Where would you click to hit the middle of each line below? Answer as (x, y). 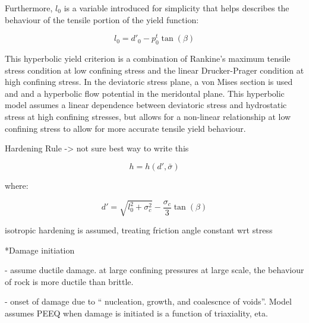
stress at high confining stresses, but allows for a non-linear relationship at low (148, 117)
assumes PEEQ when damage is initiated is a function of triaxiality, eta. (136, 313)
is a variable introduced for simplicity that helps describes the (176, 8)
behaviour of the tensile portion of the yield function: (102, 19)
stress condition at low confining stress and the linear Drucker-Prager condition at (154, 70)
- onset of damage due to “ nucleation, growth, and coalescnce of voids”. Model (148, 301)
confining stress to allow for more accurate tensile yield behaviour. (125, 128)
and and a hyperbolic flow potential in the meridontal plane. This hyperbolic (145, 93)
